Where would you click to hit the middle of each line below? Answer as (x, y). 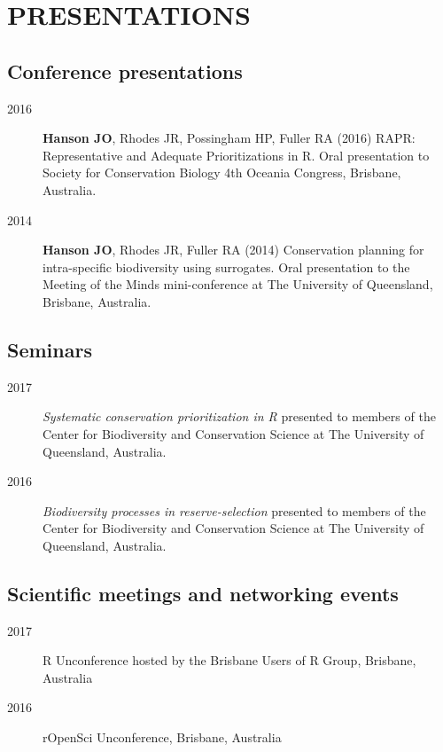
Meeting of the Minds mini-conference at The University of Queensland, (238, 284)
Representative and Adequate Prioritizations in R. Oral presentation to (236, 155)
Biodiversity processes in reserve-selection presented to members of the (234, 510)
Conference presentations (125, 70)
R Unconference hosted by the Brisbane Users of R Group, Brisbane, (229, 660)
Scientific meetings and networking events (203, 593)
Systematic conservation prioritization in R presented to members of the (239, 416)
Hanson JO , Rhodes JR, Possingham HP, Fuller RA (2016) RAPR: (229, 138)
